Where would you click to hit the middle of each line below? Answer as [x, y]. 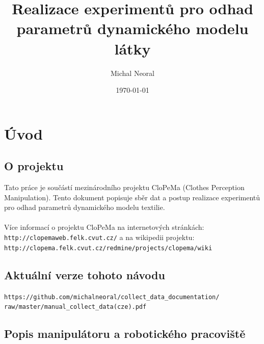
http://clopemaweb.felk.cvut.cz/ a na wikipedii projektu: [99, 237]
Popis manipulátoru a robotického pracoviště [125, 334]
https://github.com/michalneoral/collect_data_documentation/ [112, 297]
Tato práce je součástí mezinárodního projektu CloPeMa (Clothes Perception [124, 187]
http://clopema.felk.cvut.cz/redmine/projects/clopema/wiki [108, 248]
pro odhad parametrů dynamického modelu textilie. [85, 207]
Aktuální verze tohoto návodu [85, 274]
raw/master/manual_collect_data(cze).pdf [75, 307]
